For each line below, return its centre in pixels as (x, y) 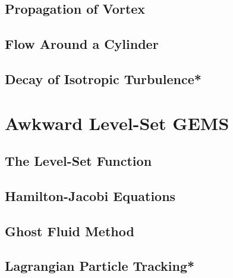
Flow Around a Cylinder (82, 44)
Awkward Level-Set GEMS (117, 123)
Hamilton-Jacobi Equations (90, 195)
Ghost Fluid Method (70, 231)
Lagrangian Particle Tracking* (100, 266)
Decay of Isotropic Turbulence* (103, 78)
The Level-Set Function (78, 161)
